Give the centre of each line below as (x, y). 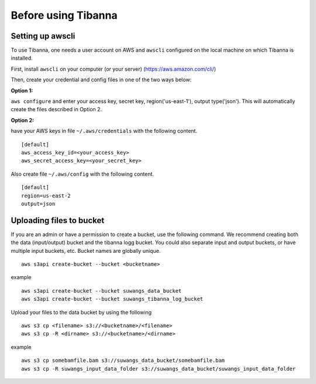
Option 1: (22, 90)
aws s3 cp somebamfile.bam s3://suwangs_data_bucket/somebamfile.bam (123, 361)
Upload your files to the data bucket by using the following (81, 312)
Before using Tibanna (64, 15)
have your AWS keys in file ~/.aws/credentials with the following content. (104, 131)
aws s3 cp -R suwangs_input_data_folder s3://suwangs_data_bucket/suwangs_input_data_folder (159, 368)
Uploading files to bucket (58, 220)
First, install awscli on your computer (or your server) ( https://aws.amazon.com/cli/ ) (114, 69)
